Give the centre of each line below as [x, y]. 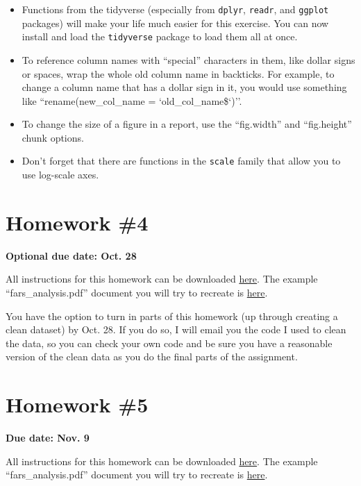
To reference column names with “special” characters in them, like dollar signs [188, 59]
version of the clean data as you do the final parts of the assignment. [152, 357]
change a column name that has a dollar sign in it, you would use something [184, 87]
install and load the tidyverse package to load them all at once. [160, 36]
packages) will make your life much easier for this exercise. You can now [175, 23]
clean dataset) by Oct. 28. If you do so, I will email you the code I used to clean [176, 329]
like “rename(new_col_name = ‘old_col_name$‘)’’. [132, 100]
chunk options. [53, 137]
